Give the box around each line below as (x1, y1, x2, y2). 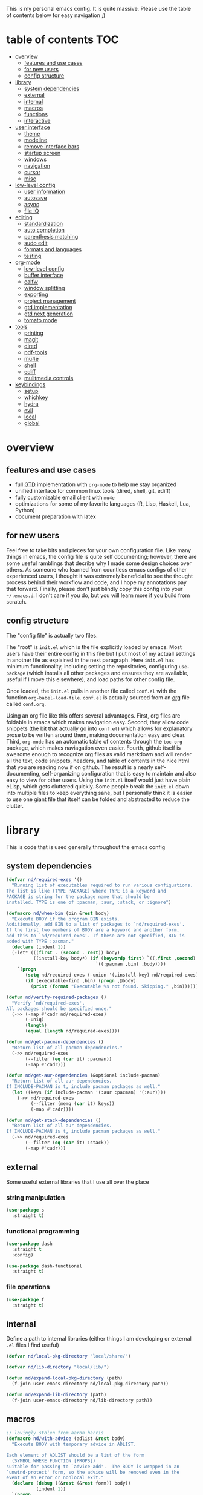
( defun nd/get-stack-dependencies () (6, 1117, 101, 1123)
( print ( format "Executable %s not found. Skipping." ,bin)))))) (30, 983, 199, 989)
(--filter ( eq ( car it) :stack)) (25, 1140, 110, 1146)
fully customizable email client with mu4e (14, 493, 115, 501)
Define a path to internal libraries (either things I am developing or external (6, 1335, 192, 1342)
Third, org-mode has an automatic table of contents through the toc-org (6, 738, 182, 745)
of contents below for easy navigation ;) (6, 12, 106, 19)
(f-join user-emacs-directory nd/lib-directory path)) (11, 1397, 153, 1404)
